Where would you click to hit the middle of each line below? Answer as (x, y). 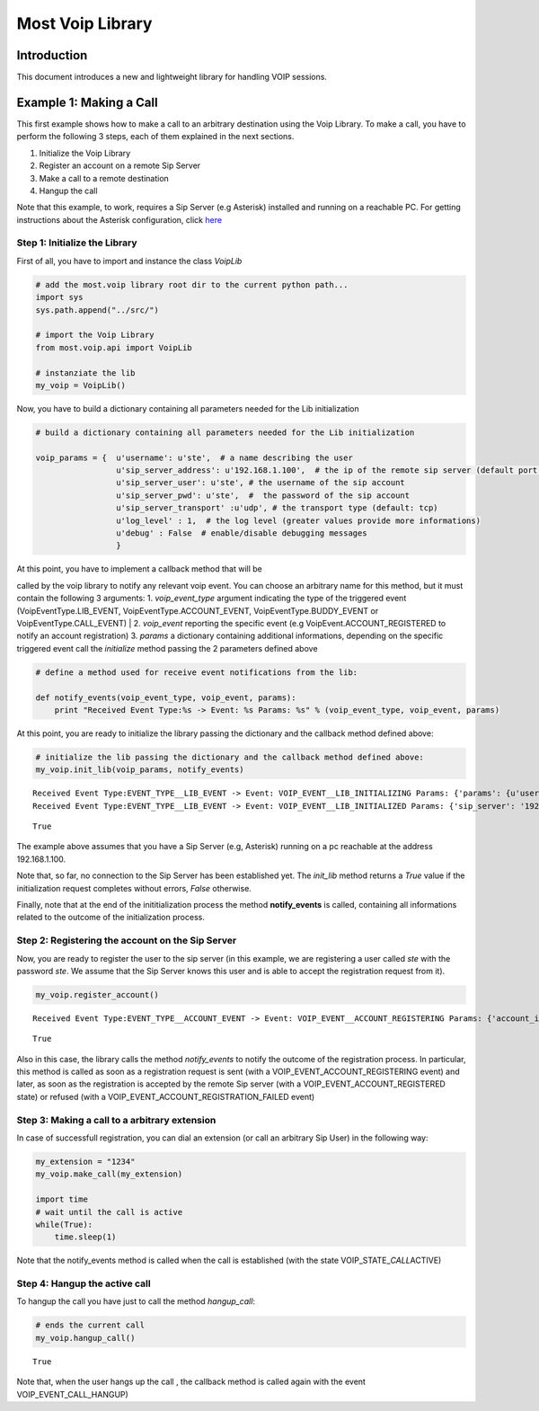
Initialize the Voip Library (85, 153)
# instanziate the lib (85, 373)
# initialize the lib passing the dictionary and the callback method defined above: (230, 757)
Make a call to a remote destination (104, 178)
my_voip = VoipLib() (80, 385)
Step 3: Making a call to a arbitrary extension (116, 1120)
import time (62, 1199)
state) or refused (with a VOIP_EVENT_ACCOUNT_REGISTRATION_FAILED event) (166, 1096)
